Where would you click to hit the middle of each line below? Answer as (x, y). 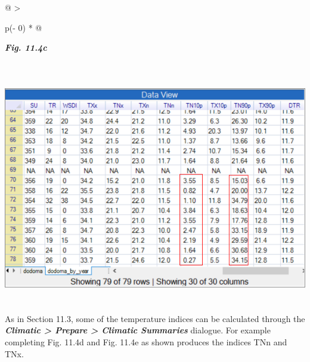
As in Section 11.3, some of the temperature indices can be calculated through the (155, 318)
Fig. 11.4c (26, 47)
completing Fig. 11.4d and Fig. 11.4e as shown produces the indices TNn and (146, 342)
